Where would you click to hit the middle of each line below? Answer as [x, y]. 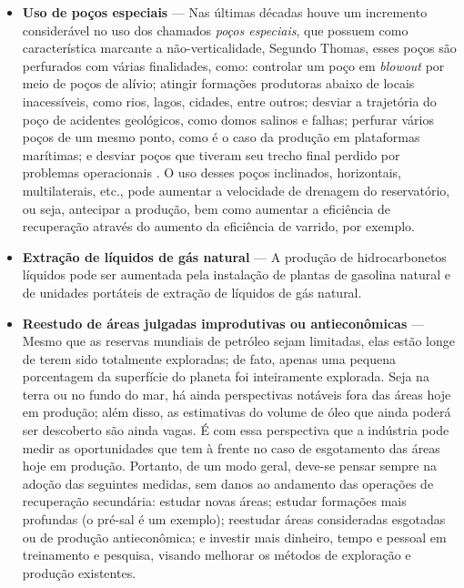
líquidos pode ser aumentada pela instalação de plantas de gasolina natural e [237, 274]
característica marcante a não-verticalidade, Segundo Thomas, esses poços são [239, 48]
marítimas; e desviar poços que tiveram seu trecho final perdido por [211, 154]
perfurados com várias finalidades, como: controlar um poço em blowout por [233, 65]
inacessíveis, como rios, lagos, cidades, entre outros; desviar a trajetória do [229, 101]
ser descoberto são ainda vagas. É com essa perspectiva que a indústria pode [236, 430]
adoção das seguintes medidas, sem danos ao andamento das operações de [228, 483]
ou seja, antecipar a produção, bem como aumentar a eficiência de [207, 208]
